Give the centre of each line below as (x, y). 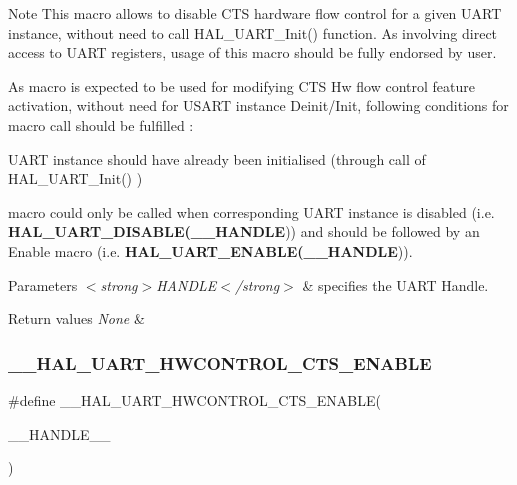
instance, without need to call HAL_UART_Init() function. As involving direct (253, 32)
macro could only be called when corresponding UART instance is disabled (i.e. (251, 211)
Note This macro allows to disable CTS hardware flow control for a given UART (255, 13)
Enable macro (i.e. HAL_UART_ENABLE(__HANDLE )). (210, 250)
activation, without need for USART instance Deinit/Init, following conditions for (258, 105)
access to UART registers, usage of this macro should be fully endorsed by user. (252, 52)
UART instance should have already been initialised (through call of (217, 158)
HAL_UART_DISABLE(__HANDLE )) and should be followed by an (244, 231)
